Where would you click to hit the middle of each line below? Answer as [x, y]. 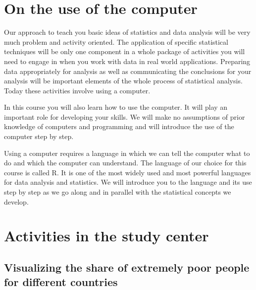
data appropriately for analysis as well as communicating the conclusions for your [128, 71]
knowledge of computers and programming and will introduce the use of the [119, 126]
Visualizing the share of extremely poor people [127, 267]
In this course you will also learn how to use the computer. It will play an [116, 107]
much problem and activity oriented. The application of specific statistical [116, 41]
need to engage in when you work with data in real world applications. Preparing [127, 61]
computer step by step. [39, 136]
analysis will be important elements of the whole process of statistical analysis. [123, 81]
